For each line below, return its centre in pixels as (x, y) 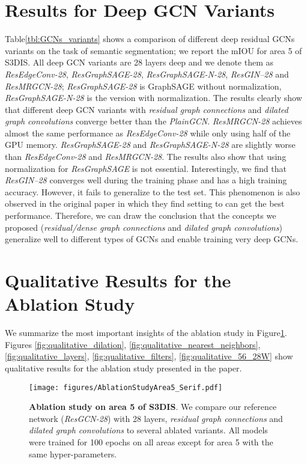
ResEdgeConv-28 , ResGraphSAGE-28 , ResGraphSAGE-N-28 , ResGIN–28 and (147, 74)
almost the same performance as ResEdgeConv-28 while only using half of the (148, 133)
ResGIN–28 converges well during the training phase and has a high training (146, 180)
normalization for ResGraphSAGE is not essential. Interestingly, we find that (146, 168)
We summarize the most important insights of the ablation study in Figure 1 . (146, 333)
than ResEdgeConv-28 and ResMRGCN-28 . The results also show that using (146, 157)
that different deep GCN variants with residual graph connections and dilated (147, 109)
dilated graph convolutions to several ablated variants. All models (148, 430)
